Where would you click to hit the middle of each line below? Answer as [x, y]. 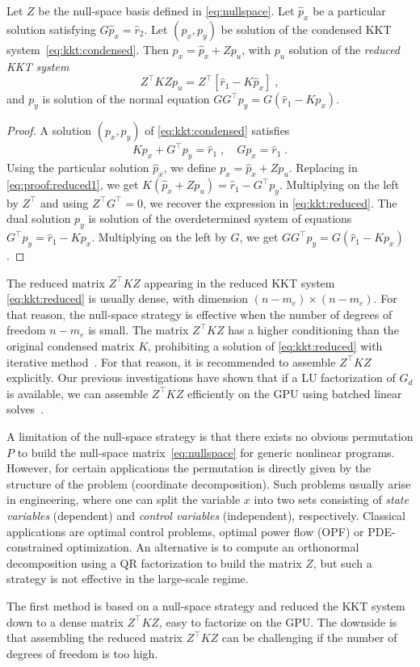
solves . [25, 409]
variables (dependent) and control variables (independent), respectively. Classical [206, 515]
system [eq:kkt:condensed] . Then [88, 49]
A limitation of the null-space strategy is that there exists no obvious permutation [210, 436]
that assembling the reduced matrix [95, 638]
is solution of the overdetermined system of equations [220, 218]
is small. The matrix [139, 330]
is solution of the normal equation [126, 99]
